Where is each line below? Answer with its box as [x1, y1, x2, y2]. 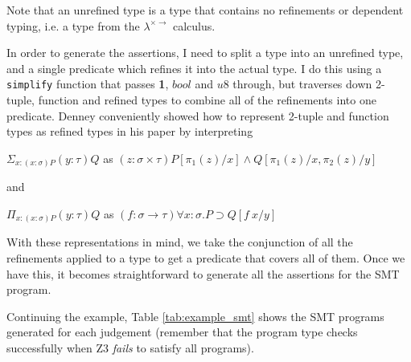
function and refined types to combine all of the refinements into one [38, 92, 376, 108]
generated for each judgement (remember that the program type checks [6, 323, 358, 340]
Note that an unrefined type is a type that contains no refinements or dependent [6, 2, 404, 18]
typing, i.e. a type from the [6, 17, 140, 34]
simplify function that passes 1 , [6, 75, 169, 92]
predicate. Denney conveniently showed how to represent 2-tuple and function [6, 107, 389, 124]
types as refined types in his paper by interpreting [6, 123, 253, 140]
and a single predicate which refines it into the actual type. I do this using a [6, 59, 382, 76]
